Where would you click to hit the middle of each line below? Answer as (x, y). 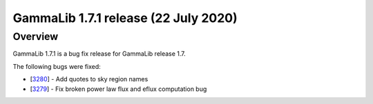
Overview (36, 37)
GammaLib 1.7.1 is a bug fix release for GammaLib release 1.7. (99, 54)
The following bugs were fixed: (57, 66)
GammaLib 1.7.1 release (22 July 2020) (125, 18)
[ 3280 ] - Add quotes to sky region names (89, 79)
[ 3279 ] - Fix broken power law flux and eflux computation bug (118, 89)
